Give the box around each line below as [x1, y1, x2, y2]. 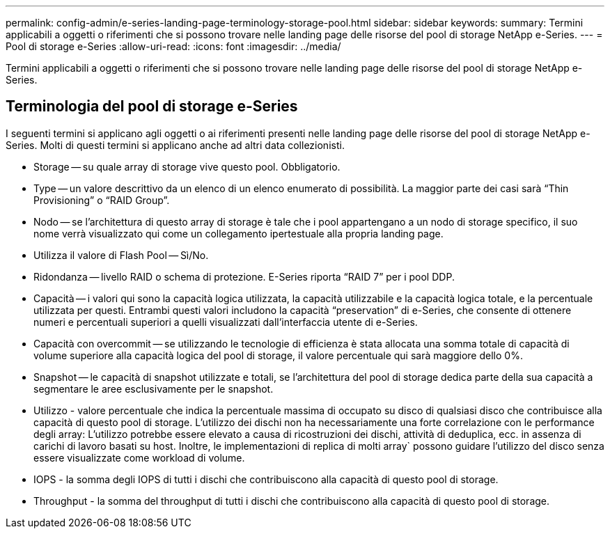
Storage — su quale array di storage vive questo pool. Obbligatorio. [33, 160, 341, 173]
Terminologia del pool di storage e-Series [6, 97, 298, 116]
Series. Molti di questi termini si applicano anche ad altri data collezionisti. [6, 139, 345, 151]
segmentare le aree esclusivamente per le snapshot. [33, 382, 274, 395]
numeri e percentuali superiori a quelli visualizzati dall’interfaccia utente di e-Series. [33, 315, 418, 328]
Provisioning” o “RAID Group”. [33, 194, 170, 206]
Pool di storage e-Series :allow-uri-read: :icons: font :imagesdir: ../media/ [6, 40, 341, 52]
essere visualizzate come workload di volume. [33, 451, 245, 464]
